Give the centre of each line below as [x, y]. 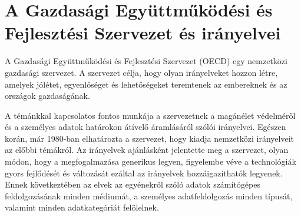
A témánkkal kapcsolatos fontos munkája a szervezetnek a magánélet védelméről [150, 115]
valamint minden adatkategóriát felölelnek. [82, 207]
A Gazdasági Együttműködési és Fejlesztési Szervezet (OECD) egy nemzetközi [146, 61]
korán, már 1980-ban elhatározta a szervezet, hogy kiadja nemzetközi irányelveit [150, 138]
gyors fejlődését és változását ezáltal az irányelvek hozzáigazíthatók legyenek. [144, 173]
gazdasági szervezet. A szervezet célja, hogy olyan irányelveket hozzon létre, [141, 72]
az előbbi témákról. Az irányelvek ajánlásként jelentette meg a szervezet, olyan [147, 150]
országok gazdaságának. [47, 96]
